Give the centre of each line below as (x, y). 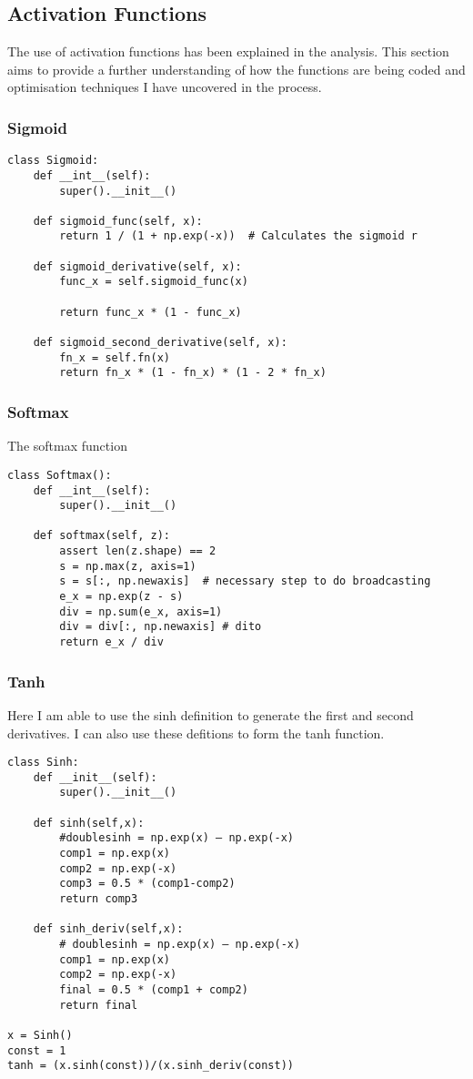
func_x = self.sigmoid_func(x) (154, 282)
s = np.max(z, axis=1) (128, 566)
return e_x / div (111, 642)
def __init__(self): (95, 777)
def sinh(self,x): (89, 823)
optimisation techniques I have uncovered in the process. (165, 87)
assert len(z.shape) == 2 (138, 551)
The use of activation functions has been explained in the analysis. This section (228, 51)
